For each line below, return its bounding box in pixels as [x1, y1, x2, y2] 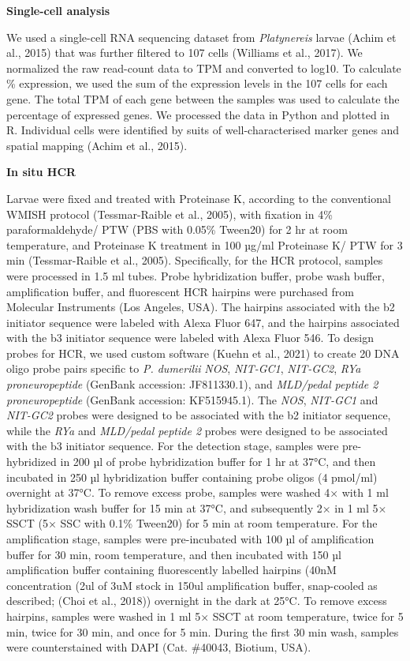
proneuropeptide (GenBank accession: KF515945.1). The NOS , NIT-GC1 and [6, 391, 378, 407]
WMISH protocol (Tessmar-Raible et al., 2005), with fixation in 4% [6, 205, 333, 222]
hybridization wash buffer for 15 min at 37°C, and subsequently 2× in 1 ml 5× [6, 499, 387, 516]
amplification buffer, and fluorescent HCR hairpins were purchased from [6, 283, 354, 299]
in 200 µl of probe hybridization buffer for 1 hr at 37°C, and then [60, 453, 376, 470]
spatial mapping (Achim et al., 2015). [6, 137, 188, 153]
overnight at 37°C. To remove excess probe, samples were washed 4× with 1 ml [6, 484, 389, 501]
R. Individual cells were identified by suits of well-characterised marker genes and [6, 122, 400, 138]
